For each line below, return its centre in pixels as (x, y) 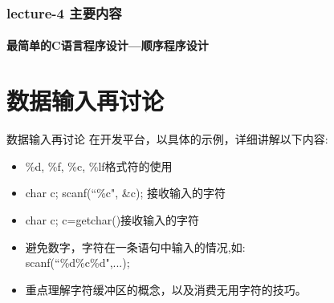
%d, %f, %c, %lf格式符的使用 (99, 166)
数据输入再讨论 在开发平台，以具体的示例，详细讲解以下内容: (167, 139)
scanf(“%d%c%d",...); (77, 263)
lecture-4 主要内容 (64, 12)
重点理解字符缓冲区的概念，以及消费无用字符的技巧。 (166, 289)
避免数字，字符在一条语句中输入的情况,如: (135, 246)
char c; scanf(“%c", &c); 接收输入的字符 (125, 193)
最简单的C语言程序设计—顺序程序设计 (108, 45)
